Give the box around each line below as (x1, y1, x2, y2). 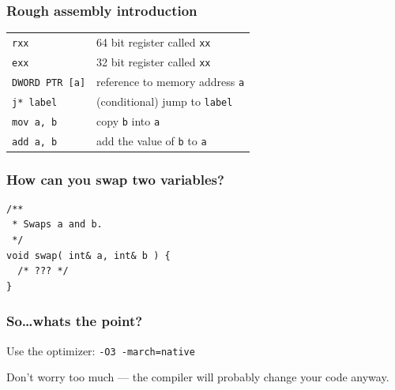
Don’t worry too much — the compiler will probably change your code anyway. (6, 369, 389, 385)
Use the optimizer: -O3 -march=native (6, 342, 195, 358)
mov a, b (12, 116, 58, 128)
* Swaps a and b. (12, 219, 103, 231)
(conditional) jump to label (96, 92, 233, 109)
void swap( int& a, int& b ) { (6, 249, 171, 261)
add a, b (12, 136, 58, 148)
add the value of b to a (96, 132, 207, 148)
